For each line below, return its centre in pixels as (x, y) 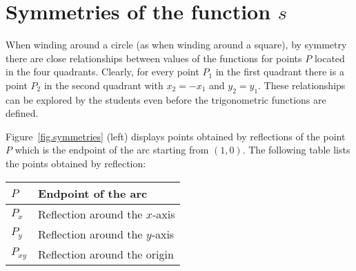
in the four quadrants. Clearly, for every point (102, 72)
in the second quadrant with (103, 85)
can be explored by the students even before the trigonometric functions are (166, 99)
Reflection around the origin (106, 254)
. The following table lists (296, 150)
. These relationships (302, 85)
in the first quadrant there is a (280, 72)
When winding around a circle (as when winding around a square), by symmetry (176, 45)
